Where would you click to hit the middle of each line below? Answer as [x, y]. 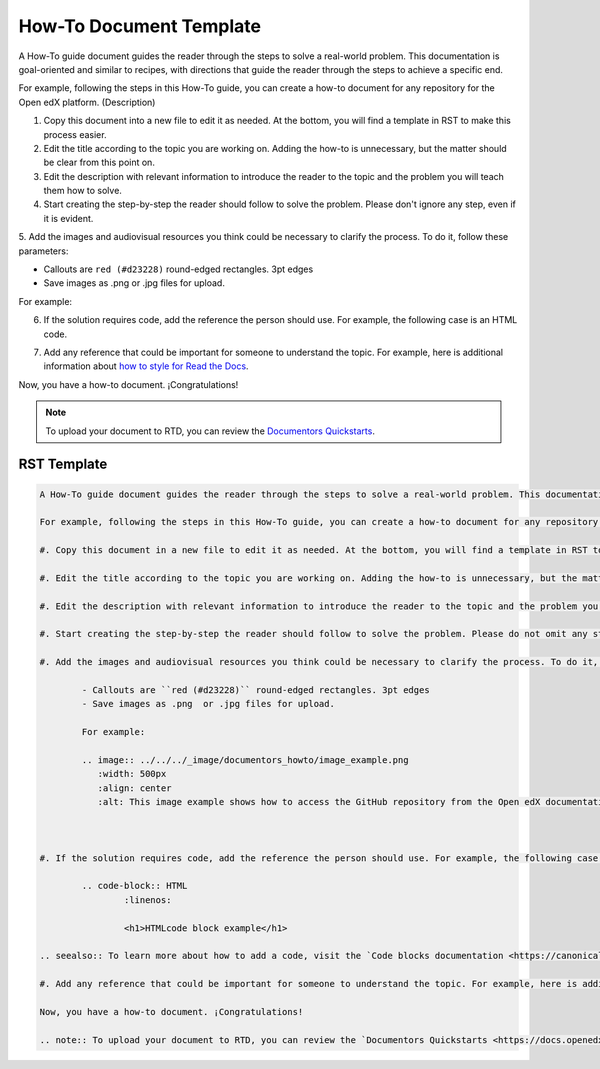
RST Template [63, 464]
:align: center [134, 788]
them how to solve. [82, 191]
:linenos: [147, 899]
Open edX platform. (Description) [87, 102]
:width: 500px [132, 774]
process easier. [75, 134]
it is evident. [68, 218]
